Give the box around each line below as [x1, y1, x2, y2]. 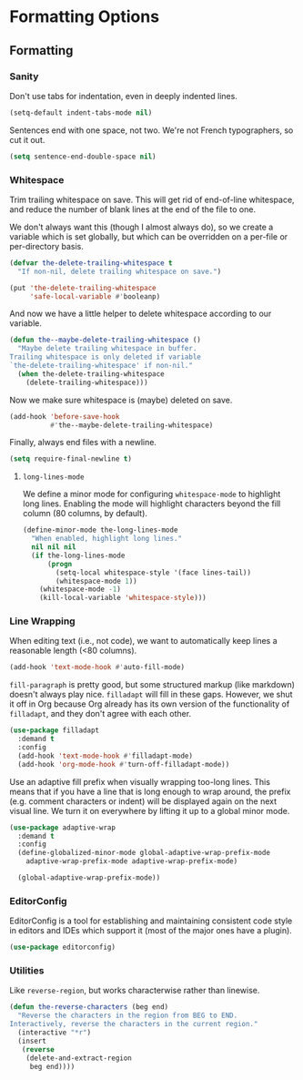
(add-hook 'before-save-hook [9, 412, 120, 421]
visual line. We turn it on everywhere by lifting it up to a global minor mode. [9, 805, 290, 816]
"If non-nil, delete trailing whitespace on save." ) [17, 267, 222, 276]
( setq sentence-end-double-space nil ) [9, 152, 157, 161]
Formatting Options [9, 6, 160, 27]
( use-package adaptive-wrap [9, 822, 116, 832]
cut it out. [9, 134, 45, 145]
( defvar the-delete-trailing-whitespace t [9, 258, 173, 268]
